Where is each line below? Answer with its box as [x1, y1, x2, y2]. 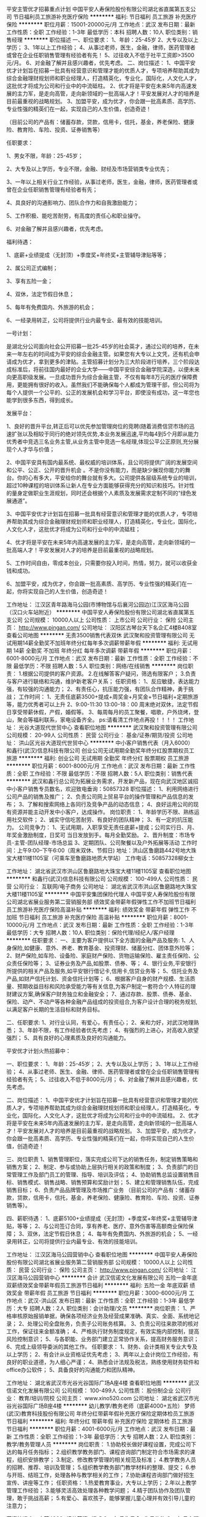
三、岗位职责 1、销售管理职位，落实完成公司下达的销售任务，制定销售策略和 [6, 1156, 198, 1163]
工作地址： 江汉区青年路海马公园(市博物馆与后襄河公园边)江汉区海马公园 [6, 601, 189, 608]
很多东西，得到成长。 [22, 396, 77, 404]
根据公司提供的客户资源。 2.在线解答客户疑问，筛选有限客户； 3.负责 [22, 670, 196, 677]
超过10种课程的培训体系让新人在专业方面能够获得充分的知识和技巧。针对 [6, 482, 189, 489]
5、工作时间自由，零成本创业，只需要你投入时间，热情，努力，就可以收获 [6, 559, 193, 567]
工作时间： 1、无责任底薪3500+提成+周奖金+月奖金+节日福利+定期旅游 [18, 693, 199, 700]
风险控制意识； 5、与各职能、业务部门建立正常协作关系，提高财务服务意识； [6, 1336, 199, 1342]
